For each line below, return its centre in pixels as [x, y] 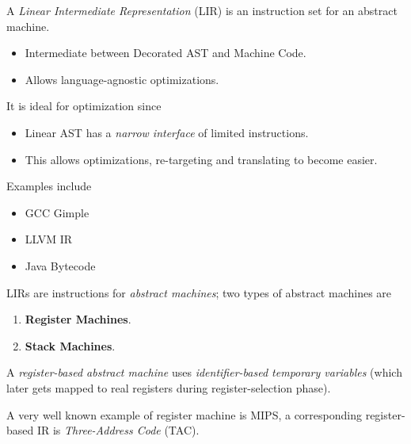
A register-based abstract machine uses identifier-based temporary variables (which [204, 372]
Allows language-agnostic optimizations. [122, 79]
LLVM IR [49, 239]
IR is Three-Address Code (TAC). [118, 430]
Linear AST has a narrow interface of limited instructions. [167, 132]
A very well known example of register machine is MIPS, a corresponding [184, 414]
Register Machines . [78, 319]
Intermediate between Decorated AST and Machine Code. [166, 53]
